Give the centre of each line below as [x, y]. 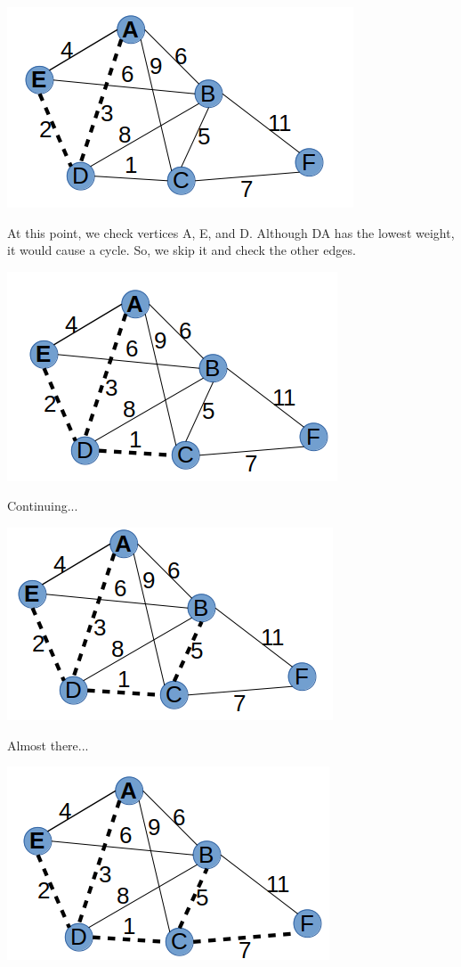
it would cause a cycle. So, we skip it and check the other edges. [182, 250]
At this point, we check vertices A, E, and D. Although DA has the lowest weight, [231, 232]
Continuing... [43, 506]
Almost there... [48, 745]
